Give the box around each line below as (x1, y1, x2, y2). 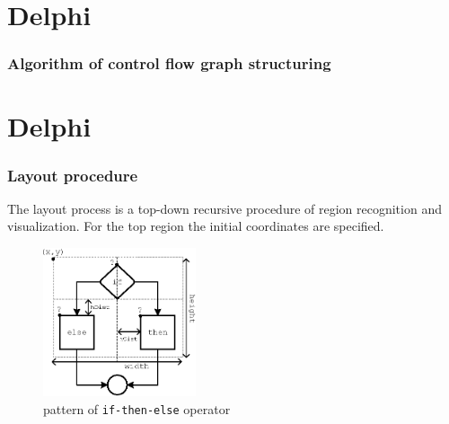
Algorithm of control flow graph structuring (7, 52, 331, 75)
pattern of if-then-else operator (43, 399, 231, 418)
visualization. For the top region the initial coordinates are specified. (7, 216, 384, 235)
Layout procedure (7, 163, 138, 186)
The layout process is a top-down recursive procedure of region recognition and (7, 199, 442, 217)
